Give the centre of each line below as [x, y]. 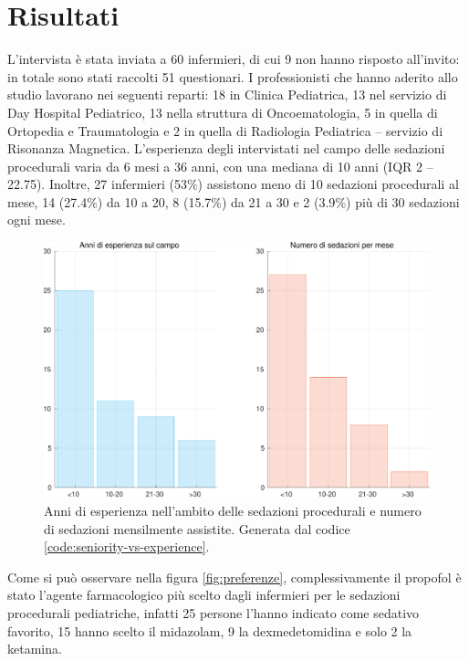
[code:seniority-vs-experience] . [127, 546]
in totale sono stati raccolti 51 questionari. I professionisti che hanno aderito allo [233, 76]
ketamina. [35, 649]
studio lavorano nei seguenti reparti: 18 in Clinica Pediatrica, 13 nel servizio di [227, 94]
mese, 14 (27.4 [47, 201]
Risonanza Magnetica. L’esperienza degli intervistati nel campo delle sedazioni [226, 148]
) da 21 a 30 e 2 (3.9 [278, 201]
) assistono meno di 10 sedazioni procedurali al [328, 184]
